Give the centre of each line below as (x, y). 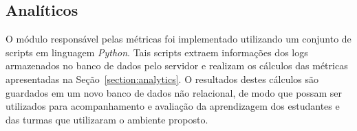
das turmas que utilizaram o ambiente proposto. (107, 119)
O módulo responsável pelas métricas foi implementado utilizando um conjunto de (178, 39)
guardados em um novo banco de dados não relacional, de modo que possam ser (174, 92)
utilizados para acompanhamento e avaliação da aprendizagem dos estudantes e (173, 106)
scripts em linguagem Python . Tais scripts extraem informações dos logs (157, 52)
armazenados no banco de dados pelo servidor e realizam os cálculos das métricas (177, 65)
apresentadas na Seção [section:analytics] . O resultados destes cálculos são (162, 79)
